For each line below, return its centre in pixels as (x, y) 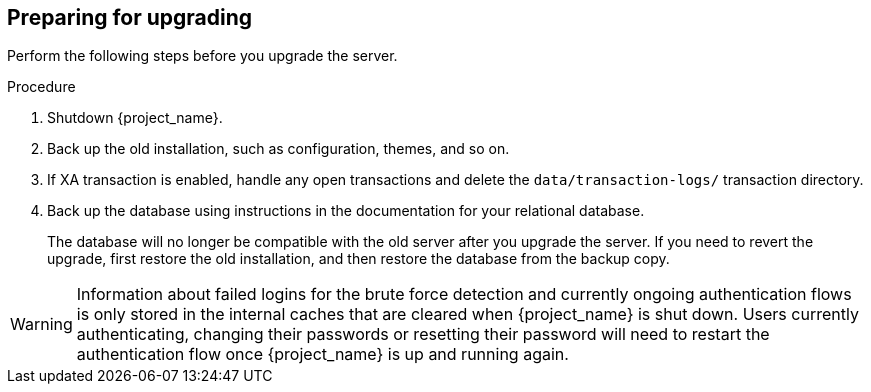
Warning (41, 324)
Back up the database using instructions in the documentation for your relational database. (346, 211)
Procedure (41, 87)
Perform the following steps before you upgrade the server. (202, 56)
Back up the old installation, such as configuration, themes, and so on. (278, 149)
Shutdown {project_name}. (135, 118)
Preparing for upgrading (130, 17)
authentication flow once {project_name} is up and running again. (322, 354)
